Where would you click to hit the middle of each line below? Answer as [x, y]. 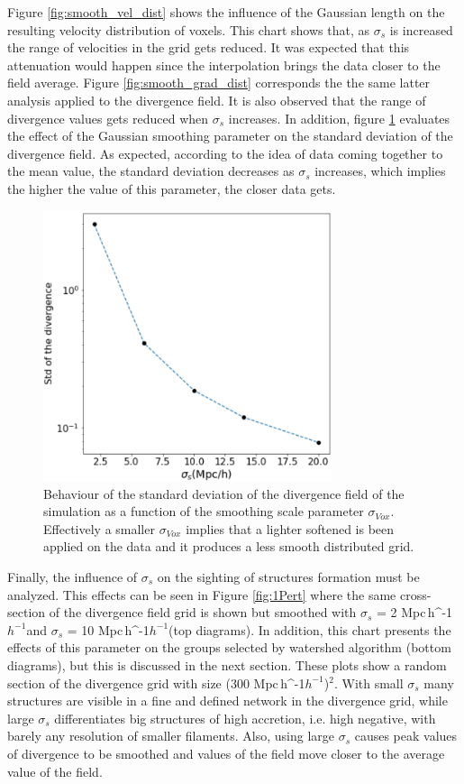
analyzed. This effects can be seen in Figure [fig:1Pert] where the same [202, 594]
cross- [415, 594]
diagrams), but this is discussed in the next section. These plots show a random [227, 664]
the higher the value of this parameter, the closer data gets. [172, 188]
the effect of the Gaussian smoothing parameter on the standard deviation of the [230, 136]
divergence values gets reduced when [108, 118]
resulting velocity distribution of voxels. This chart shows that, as [188, 29]
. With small [368, 683]
